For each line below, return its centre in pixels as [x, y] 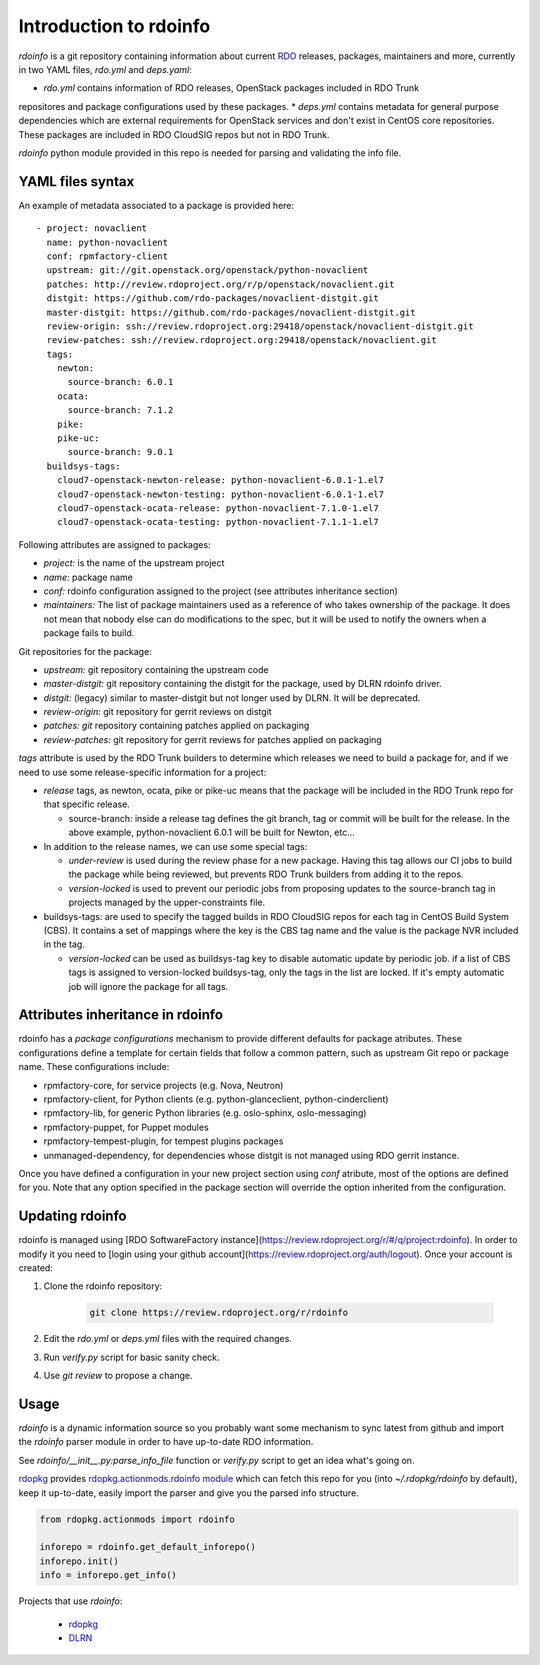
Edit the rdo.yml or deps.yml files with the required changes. [167, 1339]
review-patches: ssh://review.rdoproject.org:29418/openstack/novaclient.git [241, 340]
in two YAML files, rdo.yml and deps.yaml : [105, 69]
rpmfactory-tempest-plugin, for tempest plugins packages [163, 1141]
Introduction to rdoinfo [114, 26]
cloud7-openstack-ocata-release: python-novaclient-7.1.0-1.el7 [217, 508]
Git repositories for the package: [85, 651]
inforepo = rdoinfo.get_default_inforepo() [148, 1547]
